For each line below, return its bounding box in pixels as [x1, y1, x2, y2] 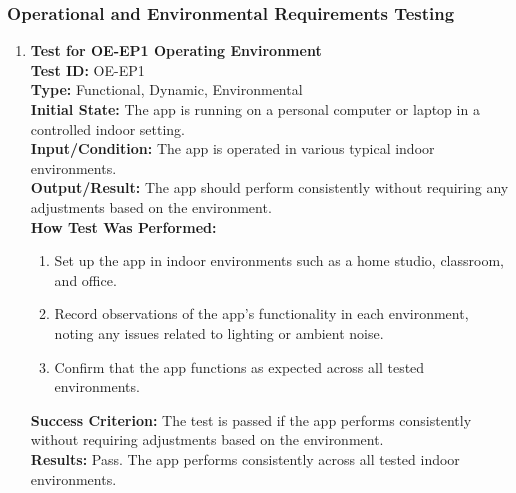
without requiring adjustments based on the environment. [30, 429, 384, 450]
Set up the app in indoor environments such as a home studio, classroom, [54, 250, 504, 271]
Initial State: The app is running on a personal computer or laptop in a [30, 99, 480, 119]
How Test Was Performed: [30, 216, 217, 237]
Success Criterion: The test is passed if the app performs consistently [30, 409, 472, 430]
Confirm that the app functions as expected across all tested [54, 356, 425, 377]
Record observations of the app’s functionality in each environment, [54, 303, 469, 324]
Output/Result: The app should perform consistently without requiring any [30, 177, 509, 198]
